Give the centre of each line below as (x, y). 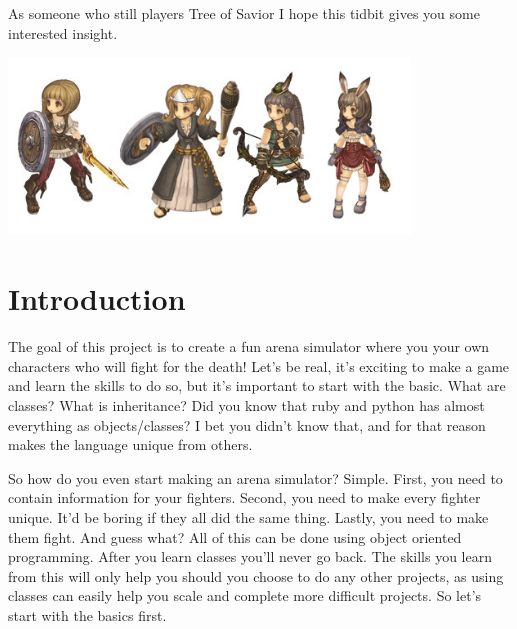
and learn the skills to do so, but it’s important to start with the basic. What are (257, 385)
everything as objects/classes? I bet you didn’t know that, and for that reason (247, 424)
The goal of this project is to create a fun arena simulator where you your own (249, 346)
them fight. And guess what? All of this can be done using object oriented (235, 536)
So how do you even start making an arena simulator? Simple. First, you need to (255, 477)
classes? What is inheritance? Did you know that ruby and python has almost (246, 404)
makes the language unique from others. (130, 444)
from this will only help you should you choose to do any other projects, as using (256, 575)
